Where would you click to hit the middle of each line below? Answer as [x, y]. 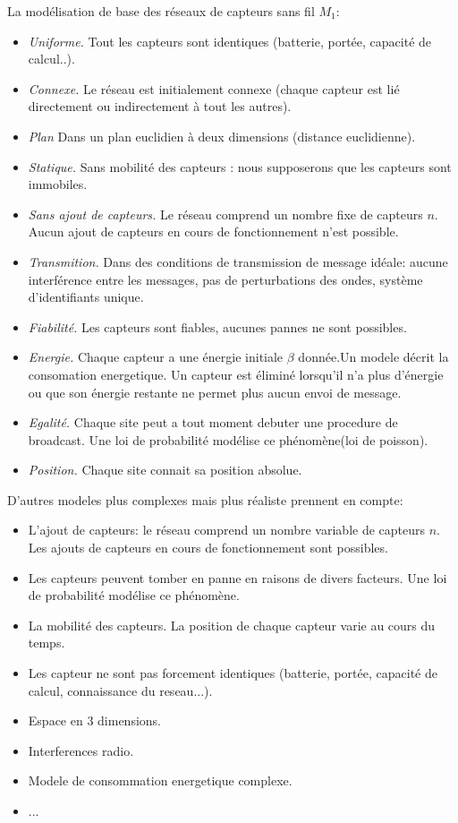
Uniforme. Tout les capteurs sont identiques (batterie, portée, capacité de [230, 41]
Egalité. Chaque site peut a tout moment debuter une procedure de [213, 422]
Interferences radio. [81, 750]
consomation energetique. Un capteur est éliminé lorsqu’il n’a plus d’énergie [236, 374]
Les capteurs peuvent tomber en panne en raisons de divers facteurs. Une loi [237, 577]
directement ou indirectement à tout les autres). [160, 106]
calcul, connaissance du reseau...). [120, 690]
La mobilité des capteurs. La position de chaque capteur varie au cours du [232, 625]
